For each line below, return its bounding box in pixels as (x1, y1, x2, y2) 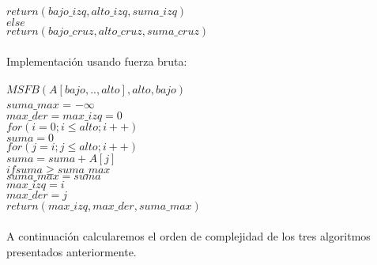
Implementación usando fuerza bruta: (6, 52, 187, 69)
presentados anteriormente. (6, 243, 137, 259)
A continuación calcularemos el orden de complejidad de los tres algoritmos (6, 227, 371, 244)
